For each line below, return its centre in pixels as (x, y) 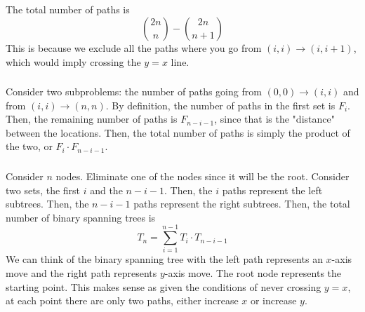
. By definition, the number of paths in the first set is (220, 105)
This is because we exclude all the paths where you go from (134, 47)
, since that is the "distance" (274, 119)
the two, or (29, 146)
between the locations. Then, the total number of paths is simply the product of (178, 132)
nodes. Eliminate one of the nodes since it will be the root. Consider (203, 176)
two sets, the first (43, 190)
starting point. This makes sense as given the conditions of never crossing (164, 286)
